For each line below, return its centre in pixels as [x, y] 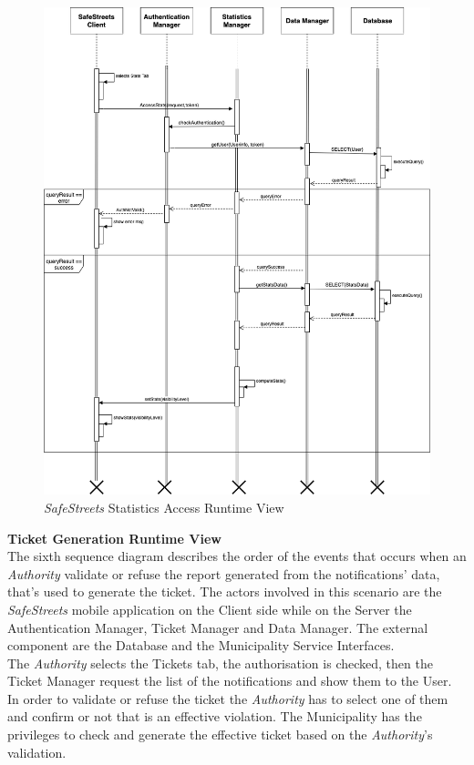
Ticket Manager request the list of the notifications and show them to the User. [230, 681]
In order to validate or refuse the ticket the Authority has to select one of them [228, 698]
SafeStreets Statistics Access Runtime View [164, 507]
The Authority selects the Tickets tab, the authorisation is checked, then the [220, 663]
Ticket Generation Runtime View [114, 538]
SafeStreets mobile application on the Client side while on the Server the [210, 609]
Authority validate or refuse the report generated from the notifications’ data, [224, 573]
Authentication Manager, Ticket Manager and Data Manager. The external [218, 627]
